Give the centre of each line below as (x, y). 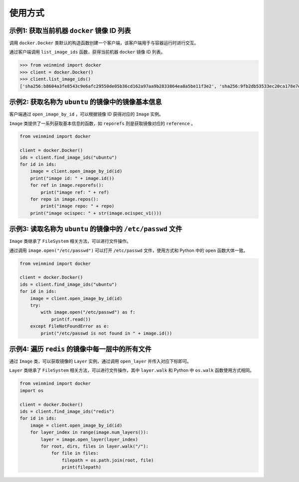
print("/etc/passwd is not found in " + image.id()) (106, 333)
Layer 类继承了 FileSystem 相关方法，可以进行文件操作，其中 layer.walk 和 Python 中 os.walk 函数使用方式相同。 (132, 370)
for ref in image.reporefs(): (67, 185)
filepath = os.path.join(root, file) (108, 460)
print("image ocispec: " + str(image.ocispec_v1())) (96, 213)
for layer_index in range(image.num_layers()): (89, 432)
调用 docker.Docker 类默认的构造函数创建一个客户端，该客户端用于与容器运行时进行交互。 (104, 43)
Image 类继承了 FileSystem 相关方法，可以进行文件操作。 (70, 241)
